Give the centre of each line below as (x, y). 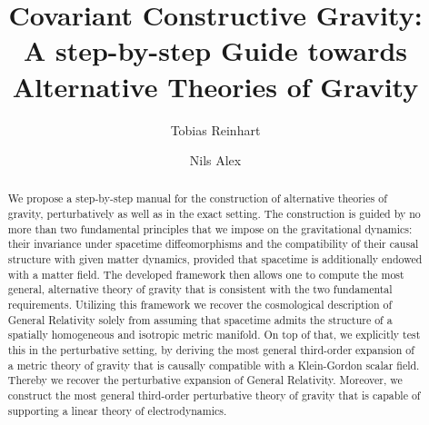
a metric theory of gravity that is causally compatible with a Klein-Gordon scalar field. (214, 365)
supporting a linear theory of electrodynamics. (117, 410)
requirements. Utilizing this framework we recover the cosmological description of (200, 305)
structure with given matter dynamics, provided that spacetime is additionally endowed (215, 259)
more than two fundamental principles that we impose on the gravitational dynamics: (210, 228)
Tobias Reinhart (215, 129)
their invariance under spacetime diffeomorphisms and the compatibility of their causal (213, 244)
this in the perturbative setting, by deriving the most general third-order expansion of (211, 350)
